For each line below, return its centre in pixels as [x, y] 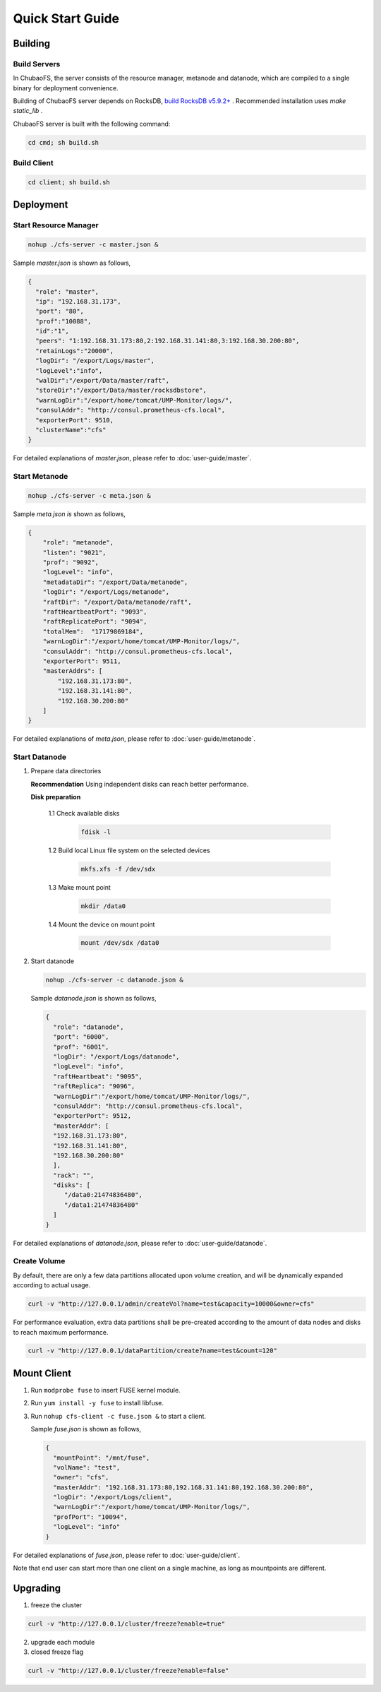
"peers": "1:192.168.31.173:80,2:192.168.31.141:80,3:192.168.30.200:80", [168, 341]
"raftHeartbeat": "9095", [98, 1076]
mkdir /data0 [103, 906]
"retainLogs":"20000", [75, 351]
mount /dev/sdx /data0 [120, 943]
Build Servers [37, 64]
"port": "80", [60, 311]
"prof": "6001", [81, 1047]
